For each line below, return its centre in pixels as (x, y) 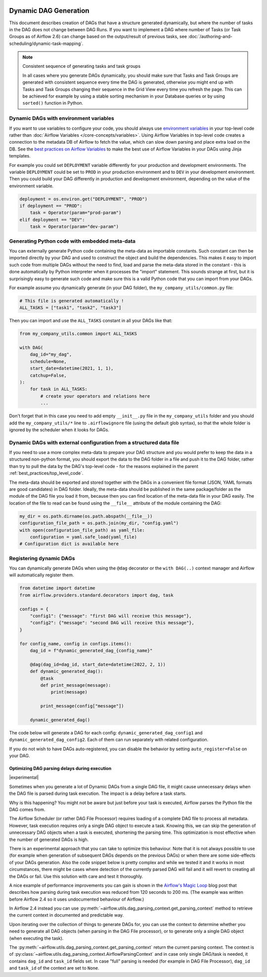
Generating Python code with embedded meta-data (72, 241)
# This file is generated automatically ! (72, 301)
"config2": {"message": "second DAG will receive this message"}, (112, 623)
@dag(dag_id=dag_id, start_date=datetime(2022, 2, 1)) (98, 664)
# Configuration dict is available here (69, 544)
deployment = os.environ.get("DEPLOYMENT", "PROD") (84, 199)
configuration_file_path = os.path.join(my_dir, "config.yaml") (99, 523)
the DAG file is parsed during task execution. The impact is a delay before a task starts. (98, 794)
